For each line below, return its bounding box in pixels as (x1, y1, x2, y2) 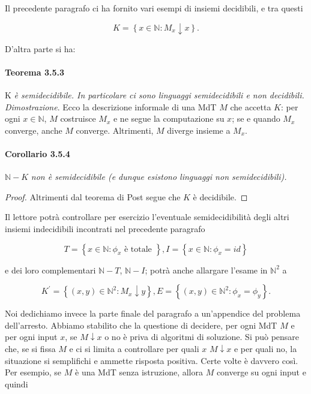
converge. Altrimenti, (76, 124, 154, 136)
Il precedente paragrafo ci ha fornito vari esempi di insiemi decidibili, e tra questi (5, 2, 303, 14)
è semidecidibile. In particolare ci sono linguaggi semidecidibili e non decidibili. (14, 88, 304, 101)
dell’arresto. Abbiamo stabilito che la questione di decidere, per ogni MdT (5, 318, 277, 331)
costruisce (60, 112, 96, 125)
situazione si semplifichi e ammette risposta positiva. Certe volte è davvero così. (5, 354, 298, 366)
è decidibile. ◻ (193, 190, 248, 203)
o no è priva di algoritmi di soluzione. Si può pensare (104, 330, 300, 343)
